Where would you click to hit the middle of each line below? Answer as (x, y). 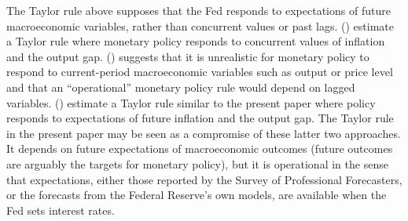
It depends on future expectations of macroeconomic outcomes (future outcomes (200, 149)
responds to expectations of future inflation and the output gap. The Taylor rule (200, 118)
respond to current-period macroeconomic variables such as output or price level (200, 72)
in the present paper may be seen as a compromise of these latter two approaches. (204, 133)
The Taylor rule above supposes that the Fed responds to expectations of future (198, 10)
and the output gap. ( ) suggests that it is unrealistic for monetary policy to (188, 56)
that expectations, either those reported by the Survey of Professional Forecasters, (204, 179)
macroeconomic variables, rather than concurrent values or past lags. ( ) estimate (200, 25)
